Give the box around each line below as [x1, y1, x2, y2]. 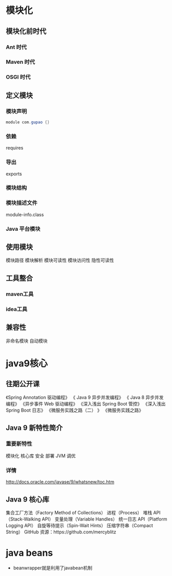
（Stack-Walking [6, 516, 41, 522]
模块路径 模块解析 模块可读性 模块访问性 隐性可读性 [6, 257, 114, 264]
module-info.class [6, 211, 44, 217]
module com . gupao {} [6, 120, 50, 125]
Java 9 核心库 [6, 495, 50, 504]
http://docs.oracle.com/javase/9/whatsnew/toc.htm [6, 479, 115, 485]
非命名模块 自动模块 [6, 338, 48, 344]
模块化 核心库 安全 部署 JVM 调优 [6, 453, 76, 459]
